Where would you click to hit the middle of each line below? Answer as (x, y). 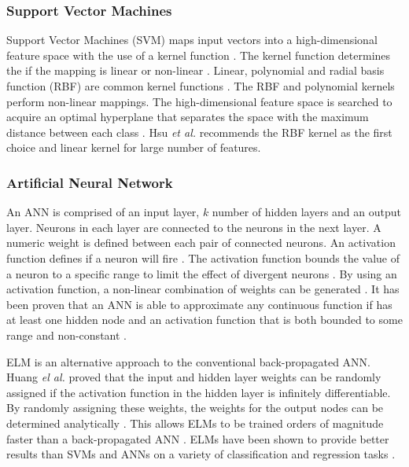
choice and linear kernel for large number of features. (134, 147)
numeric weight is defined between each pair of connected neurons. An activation (201, 243)
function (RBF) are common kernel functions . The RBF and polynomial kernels (201, 86)
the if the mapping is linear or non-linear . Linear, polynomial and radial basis (195, 70)
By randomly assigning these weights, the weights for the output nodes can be (195, 408)
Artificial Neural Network (90, 182)
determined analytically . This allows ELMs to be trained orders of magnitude (195, 423)
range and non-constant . (66, 335)
